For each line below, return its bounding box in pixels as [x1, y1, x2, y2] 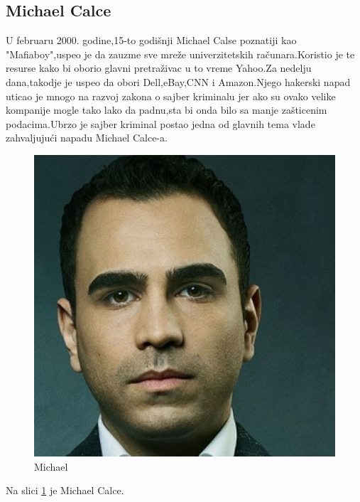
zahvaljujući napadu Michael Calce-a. [6, 130, 168, 145]
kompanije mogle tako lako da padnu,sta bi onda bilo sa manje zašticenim [6, 102, 327, 117]
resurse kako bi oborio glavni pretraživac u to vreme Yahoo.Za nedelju [6, 60, 312, 75]
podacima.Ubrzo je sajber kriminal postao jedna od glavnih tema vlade [6, 116, 315, 131]
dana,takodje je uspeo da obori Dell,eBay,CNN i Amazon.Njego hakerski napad [6, 74, 351, 89]
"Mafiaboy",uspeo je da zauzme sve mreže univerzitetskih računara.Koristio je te [6, 46, 355, 61]
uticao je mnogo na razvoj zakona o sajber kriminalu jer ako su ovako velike [6, 88, 336, 103]
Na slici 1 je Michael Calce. [6, 483, 124, 498]
